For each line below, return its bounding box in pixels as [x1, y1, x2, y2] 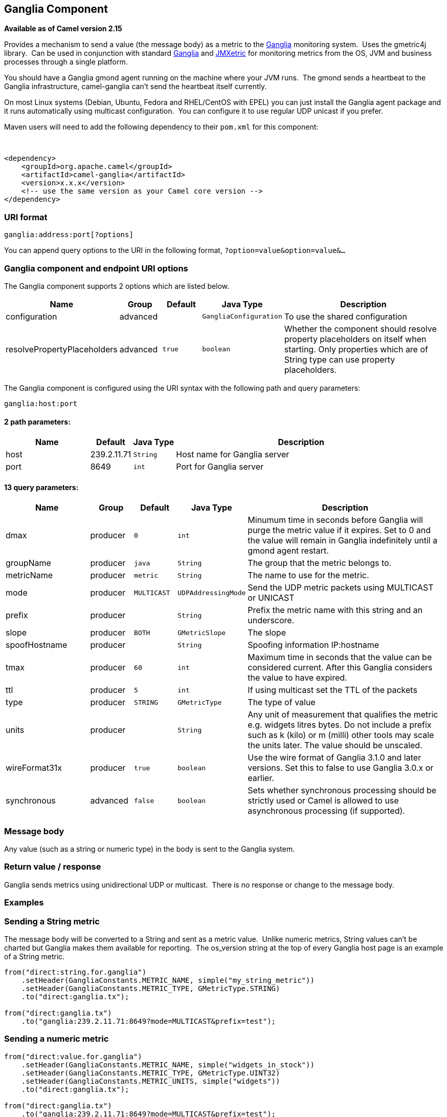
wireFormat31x [6, 763, 62, 773]
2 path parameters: [4, 417, 71, 426]
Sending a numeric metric [4, 1034, 109, 1044]
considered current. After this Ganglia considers [248, 662, 433, 673]
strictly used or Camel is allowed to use [248, 795, 399, 806]
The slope [248, 627, 286, 638]
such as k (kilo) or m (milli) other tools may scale [248, 730, 434, 741]
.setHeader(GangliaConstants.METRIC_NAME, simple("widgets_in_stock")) [21, 1060, 315, 1069]
